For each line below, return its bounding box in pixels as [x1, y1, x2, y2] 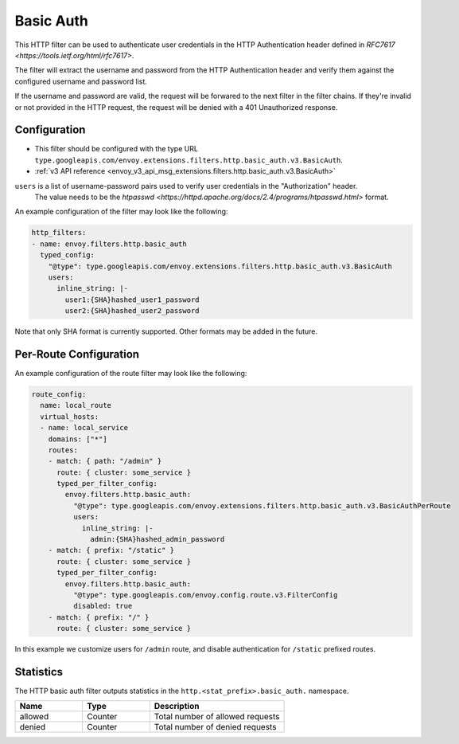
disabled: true [72, 601, 133, 611]
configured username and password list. [14, 76, 147, 86]
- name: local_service [40, 423, 129, 433]
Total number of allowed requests [154, 711, 280, 722]
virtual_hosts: [40, 412, 99, 421]
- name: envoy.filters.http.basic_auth [31, 239, 187, 249]
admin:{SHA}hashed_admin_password [90, 535, 225, 544]
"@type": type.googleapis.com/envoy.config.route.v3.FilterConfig [72, 590, 338, 599]
